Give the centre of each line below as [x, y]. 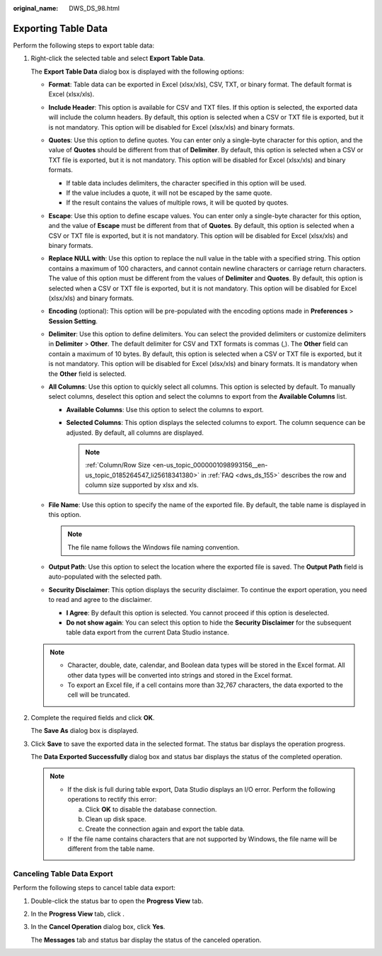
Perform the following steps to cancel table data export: [94, 888]
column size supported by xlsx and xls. [142, 485]
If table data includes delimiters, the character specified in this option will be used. [186, 183]
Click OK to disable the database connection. [151, 809]
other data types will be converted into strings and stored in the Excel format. [180, 675]
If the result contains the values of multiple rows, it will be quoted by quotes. [178, 203]
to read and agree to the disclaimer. [100, 600]
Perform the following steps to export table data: [84, 45]
